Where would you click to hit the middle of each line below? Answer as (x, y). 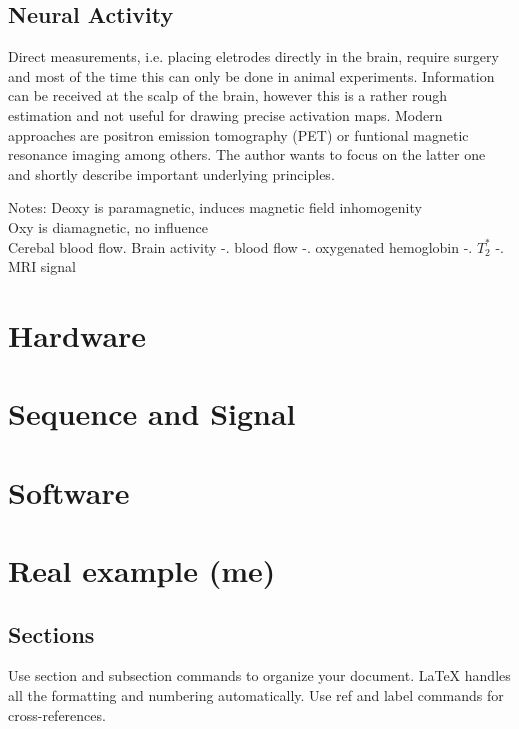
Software (69, 491)
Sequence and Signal (152, 413)
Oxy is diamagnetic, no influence (108, 226)
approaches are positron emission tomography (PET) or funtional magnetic (238, 134)
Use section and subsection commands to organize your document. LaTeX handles (259, 675)
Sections (51, 633)
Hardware (77, 334)
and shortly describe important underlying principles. (171, 173)
